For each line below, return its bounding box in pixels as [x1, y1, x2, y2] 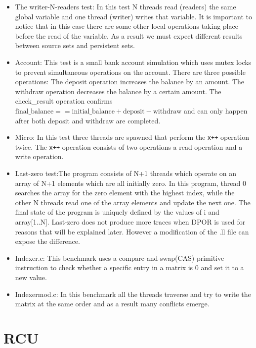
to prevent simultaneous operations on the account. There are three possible [15, 66, 246, 77]
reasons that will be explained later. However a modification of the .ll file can [15, 226, 249, 236]
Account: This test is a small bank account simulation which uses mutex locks [15, 57, 252, 67]
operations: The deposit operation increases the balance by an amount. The [15, 76, 244, 87]
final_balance [15, 108, 54, 115]
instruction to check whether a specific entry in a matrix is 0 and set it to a [15, 262, 244, 273]
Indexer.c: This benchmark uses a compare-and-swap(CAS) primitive [15, 252, 224, 263]
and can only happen [184, 105, 248, 116]
